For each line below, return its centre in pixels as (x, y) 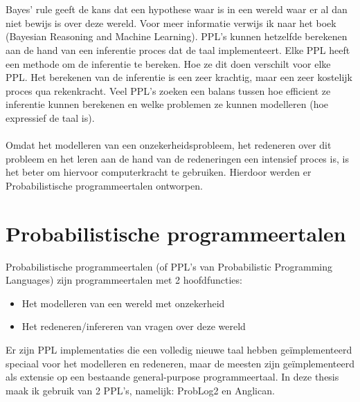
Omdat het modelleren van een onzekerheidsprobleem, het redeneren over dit (169, 145)
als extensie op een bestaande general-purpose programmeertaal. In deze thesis (172, 377)
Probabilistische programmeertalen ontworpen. (104, 185)
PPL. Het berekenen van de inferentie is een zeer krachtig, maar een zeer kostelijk (179, 77)
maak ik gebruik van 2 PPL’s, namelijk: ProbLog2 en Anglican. (140, 390)
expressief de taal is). (50, 117)
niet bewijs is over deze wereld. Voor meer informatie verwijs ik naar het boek (171, 22)
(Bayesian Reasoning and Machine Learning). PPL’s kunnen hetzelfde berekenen (177, 36)
